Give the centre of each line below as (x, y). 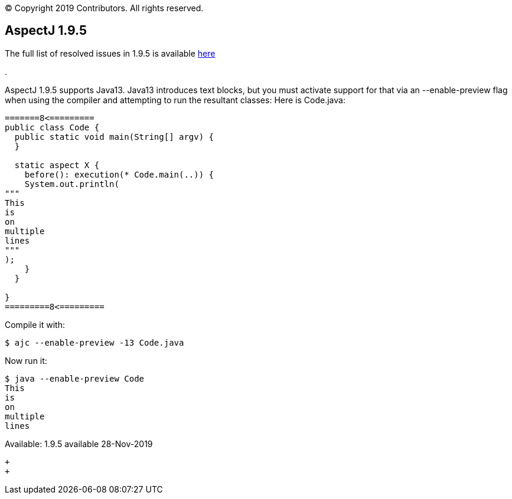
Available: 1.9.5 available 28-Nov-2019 (79, 444)
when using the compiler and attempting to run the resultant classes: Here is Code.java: (175, 100)
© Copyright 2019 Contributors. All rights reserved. (104, 8)
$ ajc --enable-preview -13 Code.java (94, 342)
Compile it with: (35, 324)
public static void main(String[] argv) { (114, 137)
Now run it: (26, 360)
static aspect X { (57, 165)
